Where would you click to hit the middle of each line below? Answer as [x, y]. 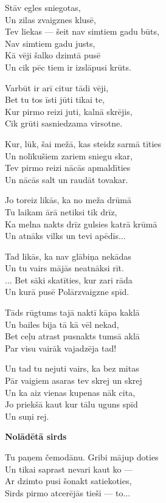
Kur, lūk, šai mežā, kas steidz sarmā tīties [83, 143]
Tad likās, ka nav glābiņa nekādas [68, 256]
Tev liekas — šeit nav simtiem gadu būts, [82, 31]
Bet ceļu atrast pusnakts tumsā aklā [72, 336]
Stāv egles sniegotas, [43, 7]
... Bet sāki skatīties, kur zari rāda [69, 279]
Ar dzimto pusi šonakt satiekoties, [68, 481]
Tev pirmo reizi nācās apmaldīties [68, 168]
